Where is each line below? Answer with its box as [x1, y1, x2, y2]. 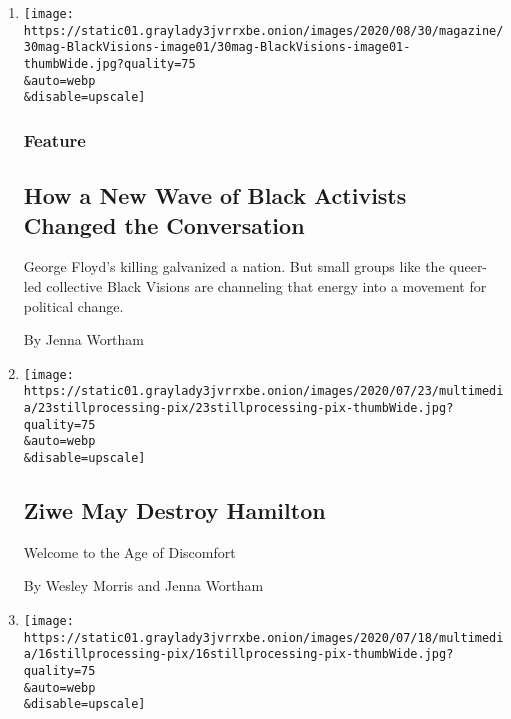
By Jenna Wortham [23, 329, 145, 350]
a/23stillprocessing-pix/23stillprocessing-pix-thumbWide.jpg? [23, 401, 454, 416]
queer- [449, 256, 488, 277]
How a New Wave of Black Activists [23, 180, 407, 211]
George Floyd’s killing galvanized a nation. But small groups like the [23, 256, 445, 277]
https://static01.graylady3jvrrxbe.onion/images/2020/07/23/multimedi [23, 384, 504, 399]
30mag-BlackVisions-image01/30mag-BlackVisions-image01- [23, 40, 411, 55]
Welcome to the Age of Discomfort [23, 541, 236, 562]
